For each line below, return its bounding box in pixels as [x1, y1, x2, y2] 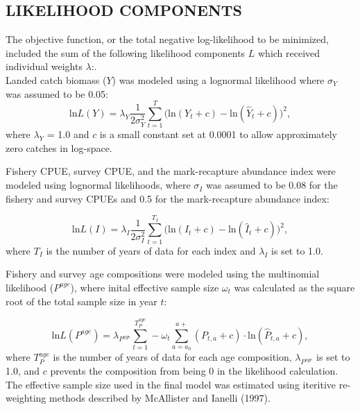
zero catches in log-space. [6, 140, 112, 155]
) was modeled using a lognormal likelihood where [112, 72, 325, 87]
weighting [6, 391, 46, 405]
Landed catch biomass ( [6, 72, 107, 87]
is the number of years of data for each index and [46, 243, 256, 257]
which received [258, 45, 320, 60]
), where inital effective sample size [70, 280, 219, 294]
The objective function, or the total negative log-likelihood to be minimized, [6, 32, 329, 46]
